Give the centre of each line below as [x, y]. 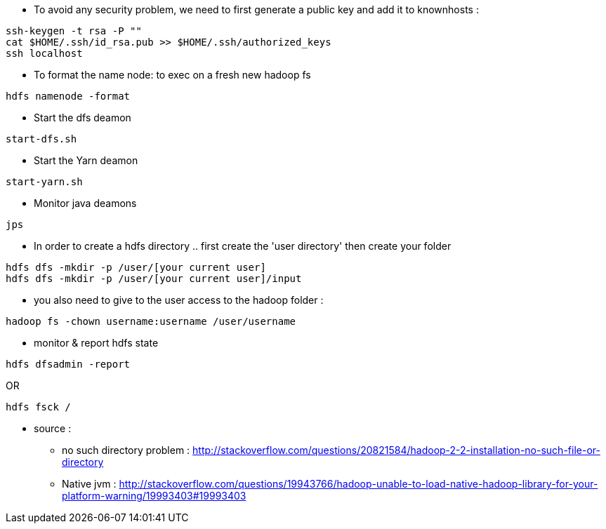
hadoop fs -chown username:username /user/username [151, 321]
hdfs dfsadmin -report [68, 364]
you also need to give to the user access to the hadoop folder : [179, 300]
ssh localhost [44, 53]
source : [53, 428]
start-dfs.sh [41, 139]
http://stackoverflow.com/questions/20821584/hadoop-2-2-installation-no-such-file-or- [396, 450]
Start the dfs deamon [83, 118]
